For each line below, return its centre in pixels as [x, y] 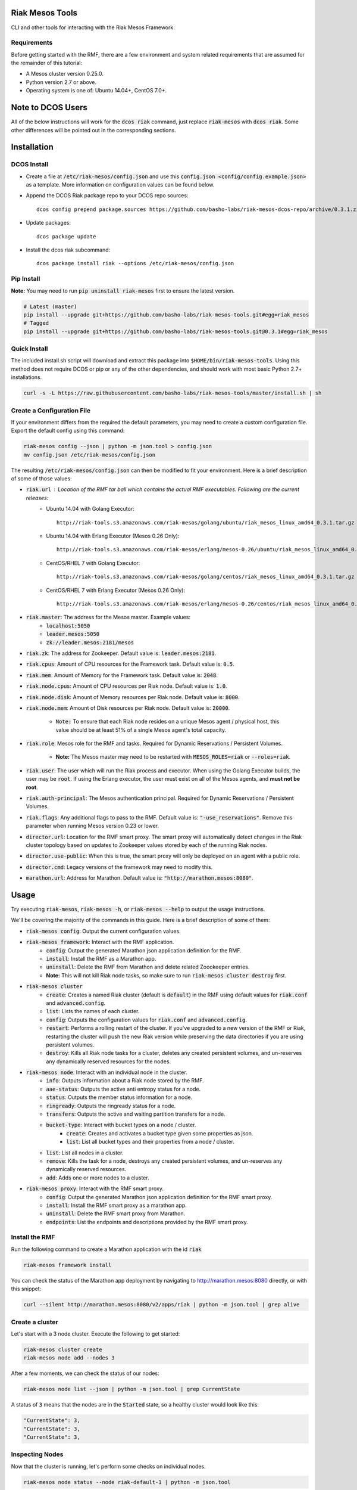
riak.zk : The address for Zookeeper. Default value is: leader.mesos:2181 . [121, 653]
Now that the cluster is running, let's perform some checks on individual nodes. [108, 1466]
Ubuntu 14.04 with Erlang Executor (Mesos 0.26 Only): [113, 536]
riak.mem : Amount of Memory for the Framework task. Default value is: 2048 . [122, 675]
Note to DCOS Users [49, 108]
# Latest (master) [50, 306]
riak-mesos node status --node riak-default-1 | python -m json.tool [127, 1482]
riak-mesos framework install [68, 1265]
